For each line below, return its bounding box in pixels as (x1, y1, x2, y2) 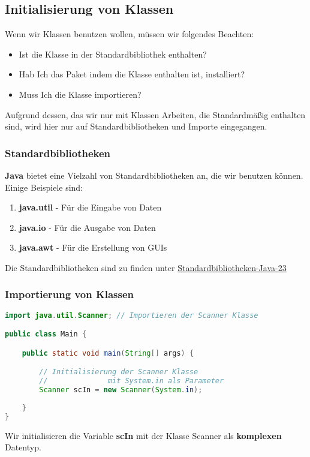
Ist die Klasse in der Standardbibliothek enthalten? (19, 47, 207, 60)
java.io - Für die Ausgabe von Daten (19, 221, 156, 233)
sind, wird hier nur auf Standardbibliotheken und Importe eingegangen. (5, 120, 267, 133)
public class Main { (5, 330, 87, 339)
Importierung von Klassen (5, 287, 134, 302)
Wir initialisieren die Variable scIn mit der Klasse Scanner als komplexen (5, 429, 282, 441)
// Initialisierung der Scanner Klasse (39, 368, 198, 377)
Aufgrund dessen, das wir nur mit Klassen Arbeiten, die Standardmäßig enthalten (5, 108, 306, 121)
